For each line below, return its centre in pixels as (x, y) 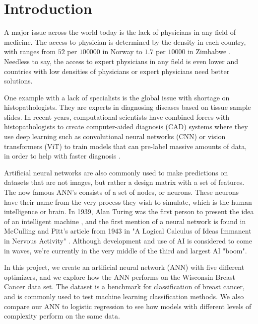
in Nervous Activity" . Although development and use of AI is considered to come (128, 241)
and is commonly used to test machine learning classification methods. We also (124, 296)
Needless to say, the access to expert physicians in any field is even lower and (121, 61)
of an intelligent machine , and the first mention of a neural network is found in (125, 221)
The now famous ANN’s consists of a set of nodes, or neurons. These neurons (121, 192)
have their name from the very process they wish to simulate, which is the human (128, 202)
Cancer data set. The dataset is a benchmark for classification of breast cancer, (124, 286)
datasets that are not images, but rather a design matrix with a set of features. (124, 182)
